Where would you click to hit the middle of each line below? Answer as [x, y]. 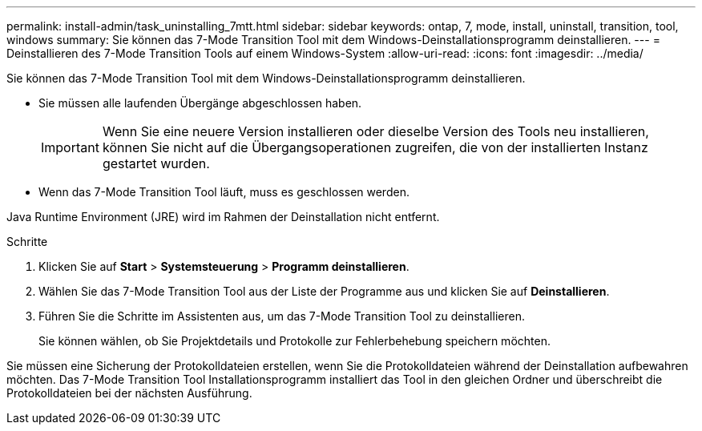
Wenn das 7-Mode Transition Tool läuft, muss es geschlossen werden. [224, 192]
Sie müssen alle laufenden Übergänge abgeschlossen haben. [200, 103]
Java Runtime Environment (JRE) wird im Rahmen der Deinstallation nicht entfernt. [223, 217]
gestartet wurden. [156, 163]
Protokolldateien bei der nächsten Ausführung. [129, 393]
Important [70, 147]
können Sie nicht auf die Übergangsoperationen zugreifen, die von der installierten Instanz [375, 147]
